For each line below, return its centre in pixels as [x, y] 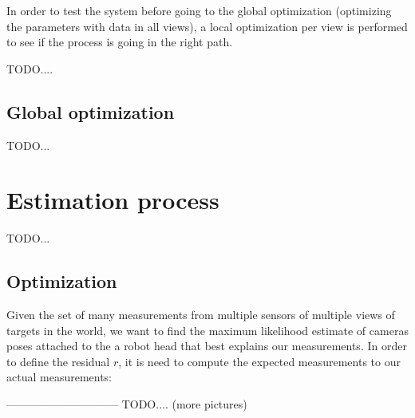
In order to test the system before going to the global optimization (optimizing [199, 10]
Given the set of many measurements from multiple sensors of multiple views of [201, 315]
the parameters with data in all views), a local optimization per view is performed [207, 26]
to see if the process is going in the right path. [120, 42]
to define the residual [58, 361]
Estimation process [113, 200]
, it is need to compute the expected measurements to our [259, 361]
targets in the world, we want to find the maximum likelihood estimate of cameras [207, 330]
